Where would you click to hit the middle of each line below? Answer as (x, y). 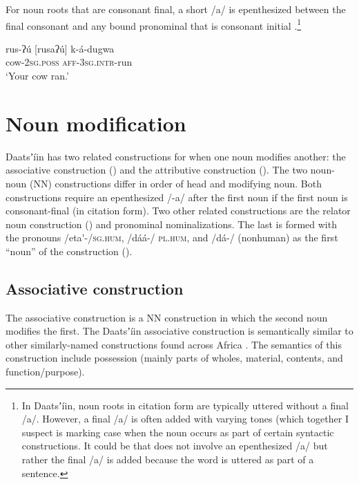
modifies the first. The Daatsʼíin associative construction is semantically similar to (179, 331)
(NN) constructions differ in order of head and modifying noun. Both (176, 183)
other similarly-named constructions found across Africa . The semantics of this (174, 344)
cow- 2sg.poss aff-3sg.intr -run (69, 62)
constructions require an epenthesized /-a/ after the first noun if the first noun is (177, 197)
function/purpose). (45, 372)
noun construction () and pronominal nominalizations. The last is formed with (171, 224)
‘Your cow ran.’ (37, 76)
